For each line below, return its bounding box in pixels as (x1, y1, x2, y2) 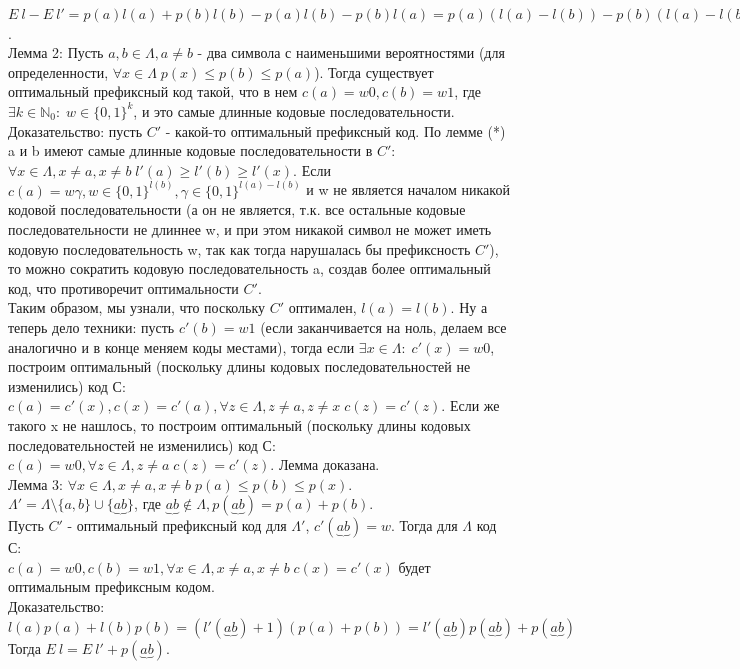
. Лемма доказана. (270, 454, 380, 475)
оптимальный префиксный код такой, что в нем (8, 81, 298, 102)
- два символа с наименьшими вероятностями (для (197, 42, 505, 63)
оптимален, (288, 297, 357, 318)
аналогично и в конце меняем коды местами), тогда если (8, 336, 355, 357)
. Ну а (450, 297, 488, 318)
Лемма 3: (8, 473, 64, 494)
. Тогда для (390, 515, 458, 536)
